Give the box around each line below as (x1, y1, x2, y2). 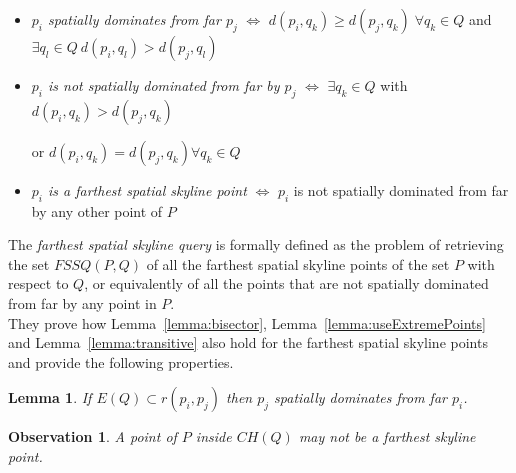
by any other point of (31, 200, 163, 221)
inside (195, 426, 232, 447)
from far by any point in (8, 292, 157, 313)
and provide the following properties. (8, 351, 234, 372)
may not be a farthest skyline (298, 426, 476, 447)
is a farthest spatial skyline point (48, 179, 247, 200)
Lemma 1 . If (8, 387, 92, 408)
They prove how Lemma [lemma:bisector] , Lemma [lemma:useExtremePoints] (8, 312, 486, 333)
